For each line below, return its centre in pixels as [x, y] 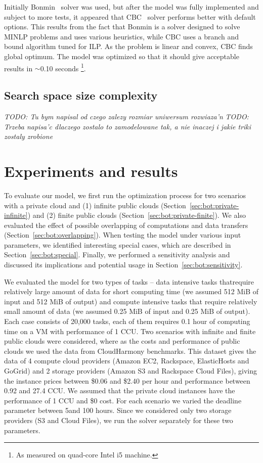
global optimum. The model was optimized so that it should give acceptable [122, 56]
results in [18, 68]
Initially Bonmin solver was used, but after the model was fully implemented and [131, 7]
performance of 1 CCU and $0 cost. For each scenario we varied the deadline [123, 400]
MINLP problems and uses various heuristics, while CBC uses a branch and [122, 36]
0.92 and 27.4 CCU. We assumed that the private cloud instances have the [120, 390]
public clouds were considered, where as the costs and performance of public [122, 341]
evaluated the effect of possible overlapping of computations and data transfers [126, 225]
